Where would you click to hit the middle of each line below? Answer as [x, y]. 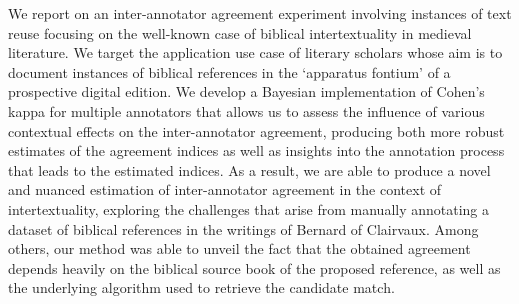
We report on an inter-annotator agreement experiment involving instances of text [260, 13]
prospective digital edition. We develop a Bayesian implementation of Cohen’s [246, 91]
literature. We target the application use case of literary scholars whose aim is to [255, 52]
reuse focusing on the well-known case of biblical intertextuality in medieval [240, 32]
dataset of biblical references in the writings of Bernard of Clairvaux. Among [243, 228]
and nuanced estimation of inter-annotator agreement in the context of [225, 189]
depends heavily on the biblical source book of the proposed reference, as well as [254, 267]
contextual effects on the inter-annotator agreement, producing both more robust [256, 130]
